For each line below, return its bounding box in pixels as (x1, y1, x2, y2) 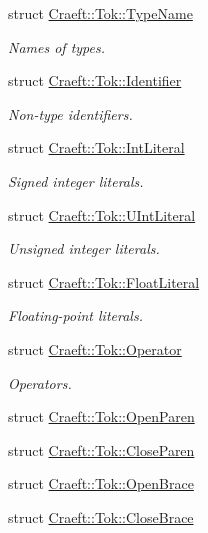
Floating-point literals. (8, 305, 143, 326)
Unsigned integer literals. (8, 238, 160, 259)
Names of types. (8, 36, 106, 57)
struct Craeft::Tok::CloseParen (8, 439, 195, 460)
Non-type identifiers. (8, 103, 133, 124)
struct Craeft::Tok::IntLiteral (8, 137, 185, 158)
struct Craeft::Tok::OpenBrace (8, 473, 194, 494)
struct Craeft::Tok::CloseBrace (8, 506, 194, 527)
